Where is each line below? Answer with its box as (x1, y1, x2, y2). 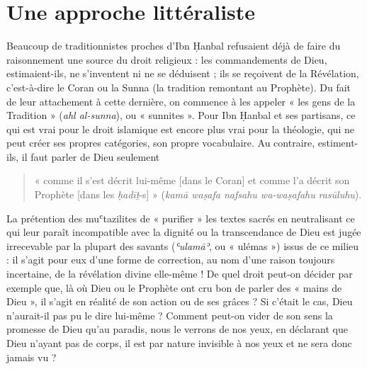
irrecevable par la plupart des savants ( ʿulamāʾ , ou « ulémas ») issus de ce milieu (6, 238, 359, 253)
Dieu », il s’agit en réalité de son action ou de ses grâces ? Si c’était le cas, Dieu (6, 294, 353, 309)
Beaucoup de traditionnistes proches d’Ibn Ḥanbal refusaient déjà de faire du (6, 38, 341, 53)
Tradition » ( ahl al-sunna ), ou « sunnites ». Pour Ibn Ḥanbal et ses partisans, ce (6, 108, 356, 123)
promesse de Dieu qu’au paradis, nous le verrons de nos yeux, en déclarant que (6, 322, 348, 336)
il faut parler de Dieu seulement (21, 149, 160, 164)
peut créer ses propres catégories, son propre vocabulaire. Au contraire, (6, 135, 315, 150)
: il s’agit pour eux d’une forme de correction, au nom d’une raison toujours (6, 252, 335, 267)
